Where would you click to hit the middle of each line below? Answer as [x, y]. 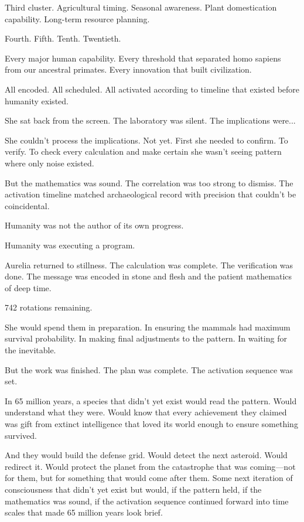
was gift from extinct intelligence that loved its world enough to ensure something [151, 424]
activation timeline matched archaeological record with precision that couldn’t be [151, 194]
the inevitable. [30, 350]
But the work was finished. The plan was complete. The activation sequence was [149, 369]
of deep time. [28, 287]
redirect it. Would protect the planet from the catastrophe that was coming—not [150, 466]
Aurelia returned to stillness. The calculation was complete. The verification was [149, 265]
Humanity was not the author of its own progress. [94, 225]
